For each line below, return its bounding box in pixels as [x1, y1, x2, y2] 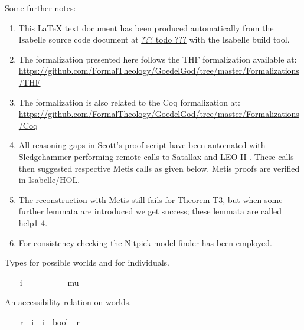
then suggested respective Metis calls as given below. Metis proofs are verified [18, 162, 300, 174]
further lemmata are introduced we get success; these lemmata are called [18, 205, 282, 217]
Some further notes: [5, 2, 76, 14]
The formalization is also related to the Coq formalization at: [18, 96, 240, 108]
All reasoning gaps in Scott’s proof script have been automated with [18, 139, 266, 151]
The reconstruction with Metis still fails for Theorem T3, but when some [18, 193, 283, 205]
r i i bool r [19, 315, 80, 328]
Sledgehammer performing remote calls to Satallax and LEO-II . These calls [18, 150, 294, 162]
